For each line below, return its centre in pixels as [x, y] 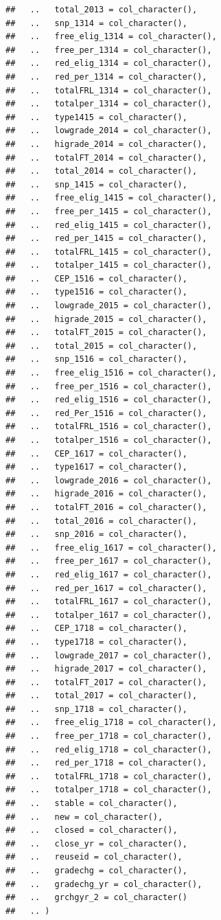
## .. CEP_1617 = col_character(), [96, 453]
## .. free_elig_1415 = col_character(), [111, 198]
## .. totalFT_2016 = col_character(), [106, 507]
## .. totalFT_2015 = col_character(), [106, 333]
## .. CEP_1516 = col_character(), [96, 278]
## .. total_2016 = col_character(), [102, 521]
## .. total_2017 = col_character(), [102, 696]
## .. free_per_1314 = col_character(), [109, 50]
